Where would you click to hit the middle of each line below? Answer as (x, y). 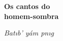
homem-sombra (31, 16)
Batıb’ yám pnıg (29, 33)
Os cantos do (27, 6)
